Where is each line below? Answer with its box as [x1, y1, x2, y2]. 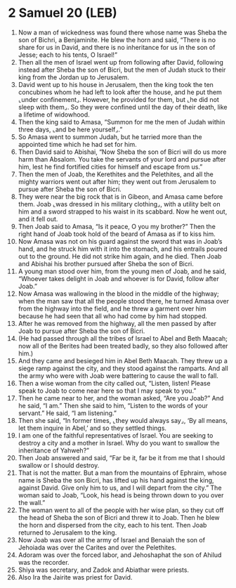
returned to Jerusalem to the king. [18, 528, 117, 537]
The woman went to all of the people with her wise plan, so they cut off [18, 506, 224, 514]
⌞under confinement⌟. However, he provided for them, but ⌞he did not [18, 95, 220, 103]
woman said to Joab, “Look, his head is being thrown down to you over [18, 490, 224, 499]
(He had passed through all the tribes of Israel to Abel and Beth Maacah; [18, 334, 228, 342]
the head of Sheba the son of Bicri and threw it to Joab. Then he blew [18, 513, 220, 521]
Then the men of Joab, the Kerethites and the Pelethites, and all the [18, 170, 214, 178]
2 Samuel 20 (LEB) [8, 5, 118, 21]
